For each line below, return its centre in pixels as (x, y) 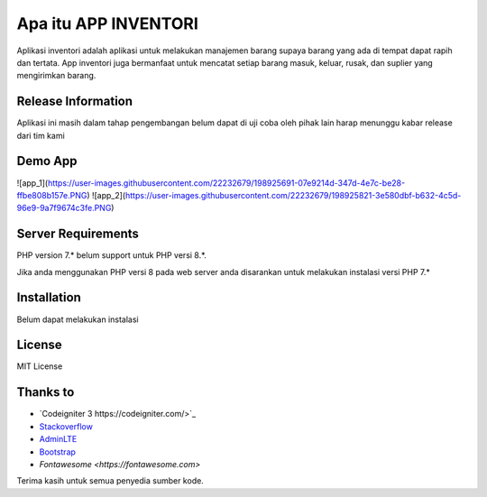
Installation (49, 298)
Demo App (47, 161)
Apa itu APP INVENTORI (107, 23)
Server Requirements (78, 234)
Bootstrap (58, 452)
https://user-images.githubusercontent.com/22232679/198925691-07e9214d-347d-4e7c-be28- (226, 183)
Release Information (75, 101)
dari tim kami (41, 135)
